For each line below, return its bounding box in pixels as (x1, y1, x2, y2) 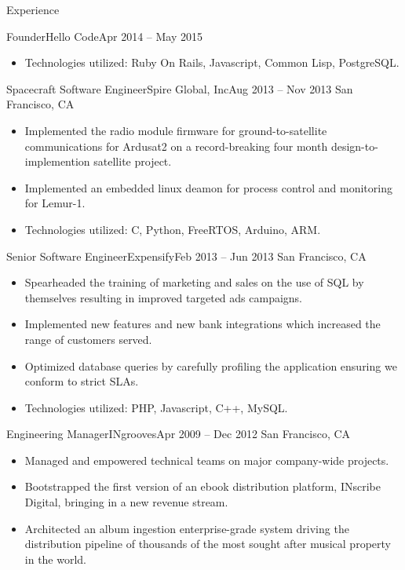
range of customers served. (24, 331, 152, 347)
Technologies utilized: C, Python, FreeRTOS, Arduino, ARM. (24, 221, 321, 237)
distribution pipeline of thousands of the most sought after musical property (24, 535, 391, 552)
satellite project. (93, 153, 172, 170)
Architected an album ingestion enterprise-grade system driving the (24, 520, 349, 536)
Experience (6, 2, 60, 17)
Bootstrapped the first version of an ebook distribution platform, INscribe (24, 478, 381, 495)
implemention (24, 153, 90, 170)
